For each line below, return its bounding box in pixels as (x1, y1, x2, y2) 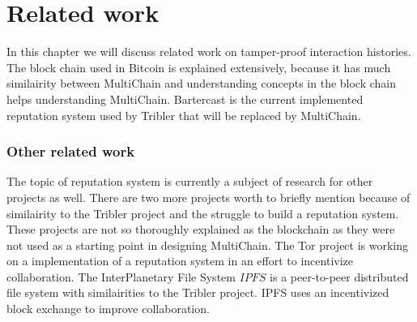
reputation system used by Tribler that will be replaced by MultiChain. (6, 106, 361, 123)
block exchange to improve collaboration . (6, 300, 210, 317)
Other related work (6, 141, 135, 161)
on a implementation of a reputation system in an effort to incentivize (6, 252, 353, 269)
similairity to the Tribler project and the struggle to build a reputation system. (6, 204, 399, 221)
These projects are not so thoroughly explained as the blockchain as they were (6, 221, 395, 238)
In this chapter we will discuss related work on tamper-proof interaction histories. (6, 43, 411, 60)
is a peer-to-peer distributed (270, 268, 409, 285)
